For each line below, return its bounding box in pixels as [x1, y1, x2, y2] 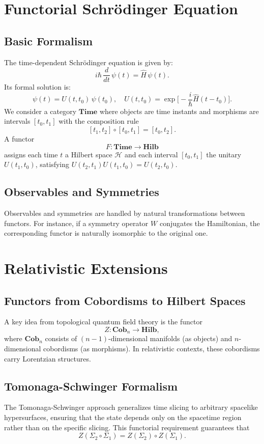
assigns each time [4, 149, 58, 159]
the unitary [206, 149, 242, 159]
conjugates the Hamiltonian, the [159, 217, 260, 228]
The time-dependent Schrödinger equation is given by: [4, 57, 173, 67]
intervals [4, 116, 31, 126]
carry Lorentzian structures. [4, 353, 91, 364]
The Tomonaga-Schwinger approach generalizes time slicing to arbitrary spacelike [4, 402, 258, 412]
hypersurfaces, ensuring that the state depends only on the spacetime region [4, 412, 242, 423]
